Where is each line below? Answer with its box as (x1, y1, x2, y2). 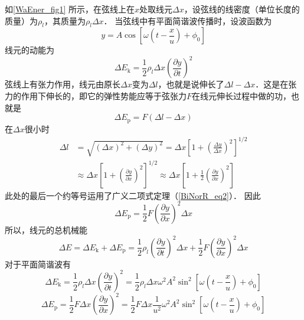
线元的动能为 (5, 44, 54, 56)
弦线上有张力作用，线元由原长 (5, 78, 120, 90)
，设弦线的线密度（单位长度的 (184, 3, 300, 15)
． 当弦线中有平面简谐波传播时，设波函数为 (103, 14, 272, 27)
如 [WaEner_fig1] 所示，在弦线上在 (5, 3, 135, 15)
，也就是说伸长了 (158, 78, 224, 90)
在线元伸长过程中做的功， (192, 90, 292, 102)
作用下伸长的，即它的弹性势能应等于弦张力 (21, 90, 187, 102)
